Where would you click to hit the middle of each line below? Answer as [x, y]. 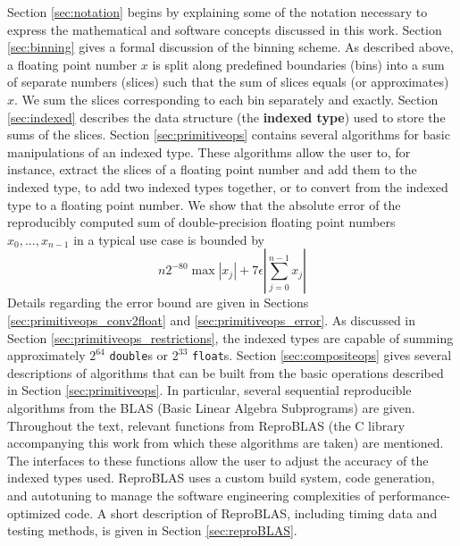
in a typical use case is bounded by [169, 239]
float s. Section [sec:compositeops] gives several [322, 355]
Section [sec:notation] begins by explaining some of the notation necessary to [217, 12]
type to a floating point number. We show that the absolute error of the [204, 204]
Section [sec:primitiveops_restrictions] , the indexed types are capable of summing [230, 337]
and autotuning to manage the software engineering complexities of [191, 495]
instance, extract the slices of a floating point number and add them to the [212, 169]
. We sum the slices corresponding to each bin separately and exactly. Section [226, 99]
